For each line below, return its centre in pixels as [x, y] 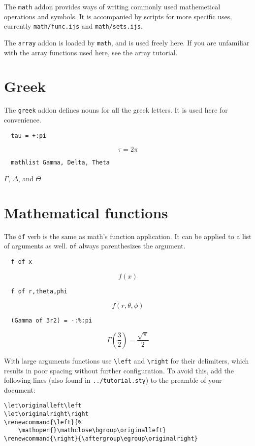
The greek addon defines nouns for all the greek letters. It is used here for [116, 110]
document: [20, 389]
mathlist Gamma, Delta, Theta [60, 163]
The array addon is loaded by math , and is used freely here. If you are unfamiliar [127, 42]
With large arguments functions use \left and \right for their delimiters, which [127, 360]
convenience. [23, 119]
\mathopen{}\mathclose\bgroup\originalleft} [92, 430]
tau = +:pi [29, 136]
